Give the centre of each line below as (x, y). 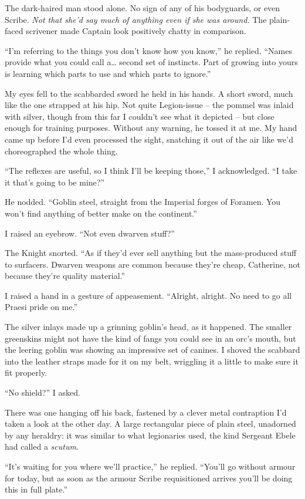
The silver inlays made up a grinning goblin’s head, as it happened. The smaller (148, 327)
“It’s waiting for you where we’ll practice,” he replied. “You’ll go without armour (150, 466)
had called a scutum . (42, 446)
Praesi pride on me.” (41, 307)
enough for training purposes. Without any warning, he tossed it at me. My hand (151, 128)
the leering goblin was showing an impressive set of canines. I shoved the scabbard (152, 350)
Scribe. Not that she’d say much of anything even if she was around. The (136, 19)
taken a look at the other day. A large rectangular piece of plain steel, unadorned (150, 424)
